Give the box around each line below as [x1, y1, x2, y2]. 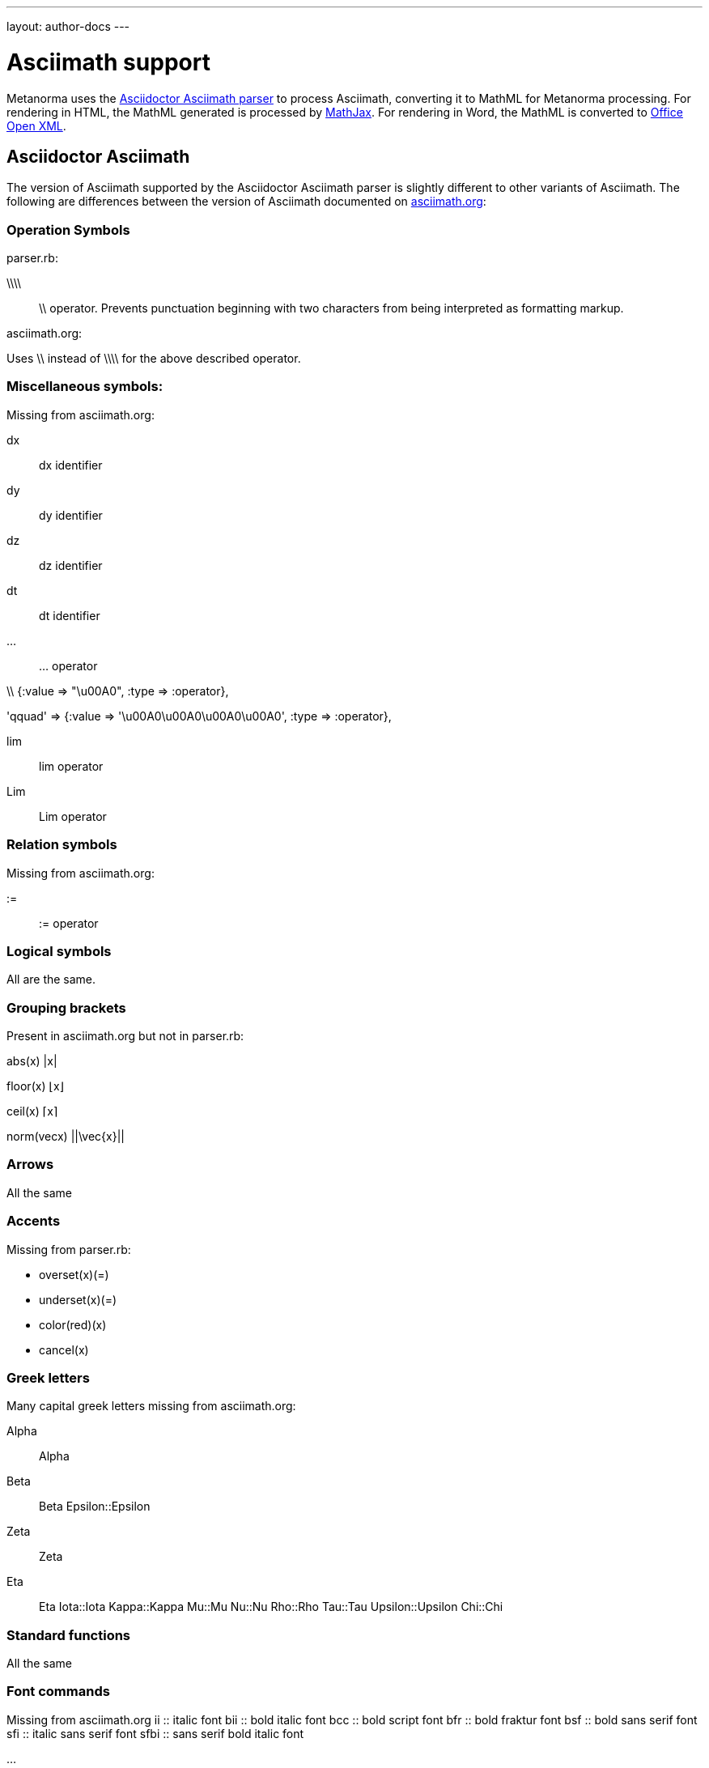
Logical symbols [6, 942, 112, 959]
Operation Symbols [6, 221, 130, 238]
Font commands [6, 1683, 110, 1700]
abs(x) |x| [6, 1054, 57, 1069]
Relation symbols [6, 836, 117, 853]
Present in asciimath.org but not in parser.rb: [6, 1029, 244, 1043]
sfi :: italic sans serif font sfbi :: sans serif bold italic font [6, 1726, 304, 1740]
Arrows [6, 1156, 54, 1173]
